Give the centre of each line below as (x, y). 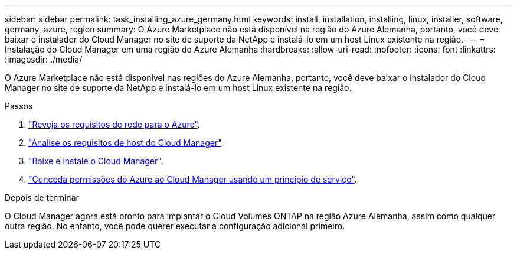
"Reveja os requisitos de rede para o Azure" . (114, 124)
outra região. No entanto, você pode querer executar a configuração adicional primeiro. (175, 226)
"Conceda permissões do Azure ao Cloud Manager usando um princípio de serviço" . (193, 179)
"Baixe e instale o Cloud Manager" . (96, 161)
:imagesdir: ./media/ (44, 59)
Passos (19, 106)
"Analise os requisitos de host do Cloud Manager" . (126, 143)
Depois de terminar (42, 198)
